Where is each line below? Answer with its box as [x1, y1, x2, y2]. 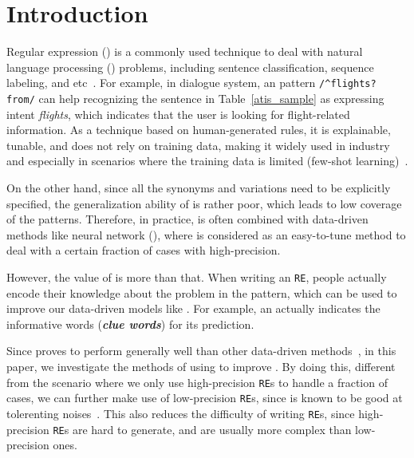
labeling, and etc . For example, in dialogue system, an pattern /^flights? [6, 74, 377, 91]
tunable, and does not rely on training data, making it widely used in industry [6, 136, 390, 153]
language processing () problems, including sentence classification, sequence [6, 58, 374, 75]
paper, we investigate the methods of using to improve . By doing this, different [6, 358, 396, 374]
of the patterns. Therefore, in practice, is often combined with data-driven [6, 211, 369, 227]
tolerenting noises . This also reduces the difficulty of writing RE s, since [6, 405, 355, 421]
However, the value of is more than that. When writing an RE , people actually [6, 268, 387, 285]
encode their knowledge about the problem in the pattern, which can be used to [6, 284, 397, 301]
